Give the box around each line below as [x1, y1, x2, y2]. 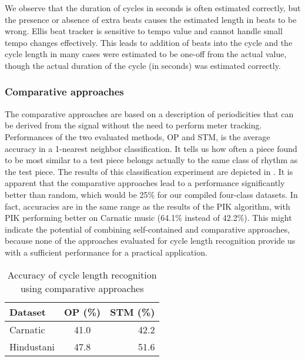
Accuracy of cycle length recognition [7, 267, 157, 281]
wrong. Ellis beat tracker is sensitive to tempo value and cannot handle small [5, 25, 283, 37]
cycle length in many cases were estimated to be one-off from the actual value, [5, 48, 287, 60]
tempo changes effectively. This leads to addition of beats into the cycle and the [5, 36, 293, 48]
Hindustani [9, 339, 55, 353]
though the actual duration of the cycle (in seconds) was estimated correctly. [5, 59, 281, 71]
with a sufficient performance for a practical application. [5, 246, 207, 258]
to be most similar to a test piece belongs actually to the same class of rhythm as [5, 154, 298, 166]
